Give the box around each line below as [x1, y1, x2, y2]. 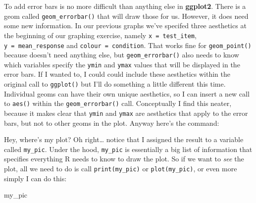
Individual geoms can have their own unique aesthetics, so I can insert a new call [4, 88, 250, 99]
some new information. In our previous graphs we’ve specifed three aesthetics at [4, 20, 247, 31]
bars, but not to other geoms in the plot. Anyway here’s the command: [4, 117, 219, 128]
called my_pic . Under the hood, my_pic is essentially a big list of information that [4, 144, 253, 154]
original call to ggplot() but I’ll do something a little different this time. [4, 79, 226, 89]
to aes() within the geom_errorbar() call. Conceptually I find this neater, [4, 98, 232, 108]
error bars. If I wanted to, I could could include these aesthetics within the [4, 69, 231, 79]
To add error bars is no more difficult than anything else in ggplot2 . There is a [4, 1, 246, 11]
